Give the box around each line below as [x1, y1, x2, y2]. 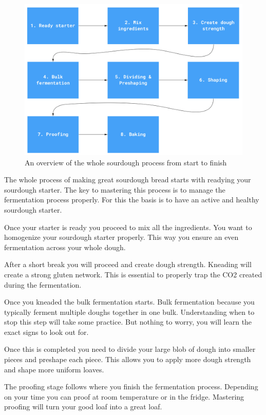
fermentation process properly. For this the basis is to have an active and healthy [4, 194, 259, 205]
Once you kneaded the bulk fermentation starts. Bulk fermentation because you [4, 296, 255, 307]
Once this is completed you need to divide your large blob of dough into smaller [4, 344, 256, 354]
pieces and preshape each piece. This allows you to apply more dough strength [4, 354, 251, 365]
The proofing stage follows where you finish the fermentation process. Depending [4, 381, 258, 392]
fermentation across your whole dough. [4, 241, 126, 252]
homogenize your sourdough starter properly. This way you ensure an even [4, 232, 239, 242]
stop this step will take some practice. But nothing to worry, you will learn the [4, 316, 252, 327]
